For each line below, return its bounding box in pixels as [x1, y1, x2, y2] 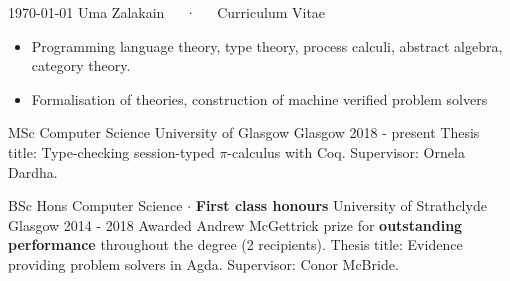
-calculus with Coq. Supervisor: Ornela [227, 141, 465, 162]
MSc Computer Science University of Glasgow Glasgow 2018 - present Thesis [8, 122, 480, 143]
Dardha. [8, 161, 58, 182]
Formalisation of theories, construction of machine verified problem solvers [31, 88, 488, 109]
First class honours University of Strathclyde [195, 195, 487, 216]
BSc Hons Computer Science [8, 195, 183, 216]
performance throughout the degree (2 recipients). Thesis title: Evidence [8, 234, 463, 255]
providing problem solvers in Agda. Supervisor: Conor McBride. [8, 253, 399, 274]
